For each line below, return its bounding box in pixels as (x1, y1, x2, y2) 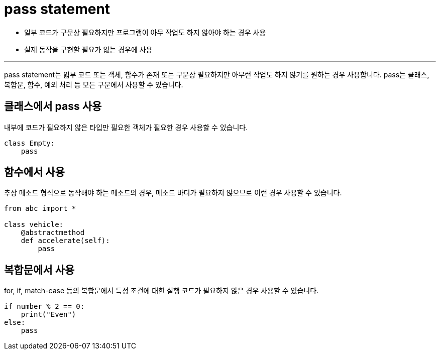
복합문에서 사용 (4, 263, 75, 276)
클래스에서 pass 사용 (4, 100, 102, 113)
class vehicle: (4, 220, 64, 229)
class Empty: (4, 139, 55, 147)
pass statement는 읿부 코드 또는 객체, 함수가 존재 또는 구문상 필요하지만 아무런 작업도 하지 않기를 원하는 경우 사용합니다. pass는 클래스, (4, 70, 429, 79)
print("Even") (21, 310, 76, 319)
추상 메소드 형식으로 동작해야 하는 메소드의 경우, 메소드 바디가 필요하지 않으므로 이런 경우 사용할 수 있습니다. (4, 188, 342, 197)
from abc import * (4, 204, 76, 213)
